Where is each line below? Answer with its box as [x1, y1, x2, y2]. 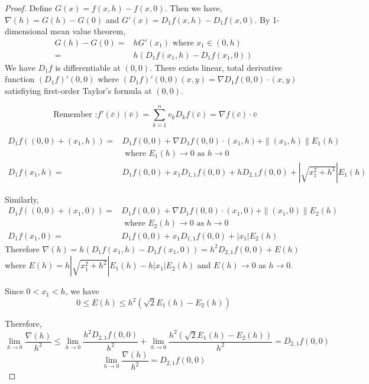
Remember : [53, 110, 98, 119]
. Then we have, [164, 2, 222, 14]
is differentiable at [55, 61, 121, 73]
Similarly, [5, 193, 39, 205]
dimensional [5, 25, 48, 37]
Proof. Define [5, 2, 53, 14]
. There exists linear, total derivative [150, 61, 282, 73]
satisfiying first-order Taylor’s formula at [5, 84, 152, 97]
